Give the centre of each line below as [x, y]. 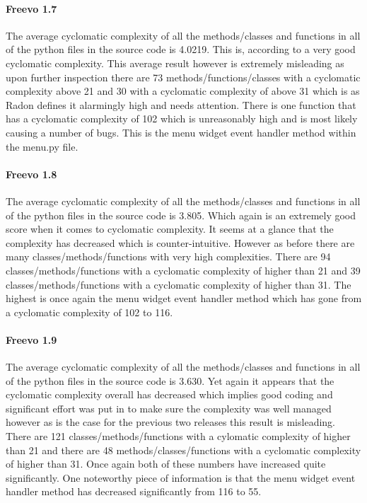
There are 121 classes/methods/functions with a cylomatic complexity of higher [178, 436]
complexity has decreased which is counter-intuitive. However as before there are [180, 242]
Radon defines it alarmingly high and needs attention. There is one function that [181, 104]
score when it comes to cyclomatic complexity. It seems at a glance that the [170, 229]
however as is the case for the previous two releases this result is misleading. [170, 422]
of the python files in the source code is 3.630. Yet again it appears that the [170, 380]
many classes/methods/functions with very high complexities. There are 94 [168, 256]
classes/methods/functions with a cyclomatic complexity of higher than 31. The [179, 284]
